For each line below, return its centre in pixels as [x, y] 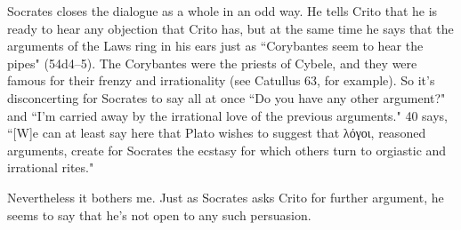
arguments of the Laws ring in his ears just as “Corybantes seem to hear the [215, 46]
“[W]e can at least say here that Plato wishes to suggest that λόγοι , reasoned [217, 133]
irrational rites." [51, 167]
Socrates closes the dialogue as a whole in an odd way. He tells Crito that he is [222, 11]
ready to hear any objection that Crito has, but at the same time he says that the [230, 28]
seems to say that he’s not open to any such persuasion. [159, 214]
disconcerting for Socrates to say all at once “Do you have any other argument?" [226, 97]
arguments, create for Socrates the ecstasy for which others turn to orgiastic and [227, 150]
